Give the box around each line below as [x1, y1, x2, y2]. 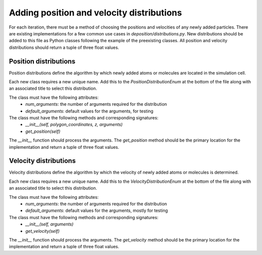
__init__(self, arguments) [25, 221, 74, 227]
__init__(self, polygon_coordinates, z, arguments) [25, 122, 123, 127]
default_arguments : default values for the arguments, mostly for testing [25, 207, 168, 213]
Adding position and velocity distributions [9, 7, 182, 18]
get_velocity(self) [25, 228, 60, 234]
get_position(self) [25, 128, 61, 134]
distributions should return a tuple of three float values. [9, 44, 119, 50]
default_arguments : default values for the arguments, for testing [25, 108, 154, 114]
